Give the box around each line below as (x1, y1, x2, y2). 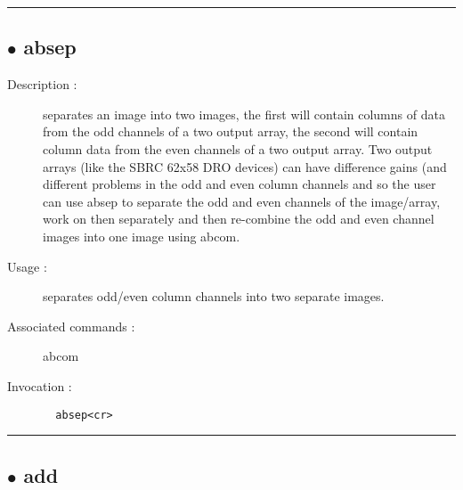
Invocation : (7, 376, 72, 395)
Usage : (7, 257, 47, 275)
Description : (7, 75, 77, 94)
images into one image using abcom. (43, 226, 240, 245)
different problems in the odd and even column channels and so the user (43, 175, 436, 193)
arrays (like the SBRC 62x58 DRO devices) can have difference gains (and (43, 157, 447, 176)
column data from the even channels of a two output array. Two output (43, 139, 433, 158)
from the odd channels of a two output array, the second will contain (43, 122, 418, 141)
